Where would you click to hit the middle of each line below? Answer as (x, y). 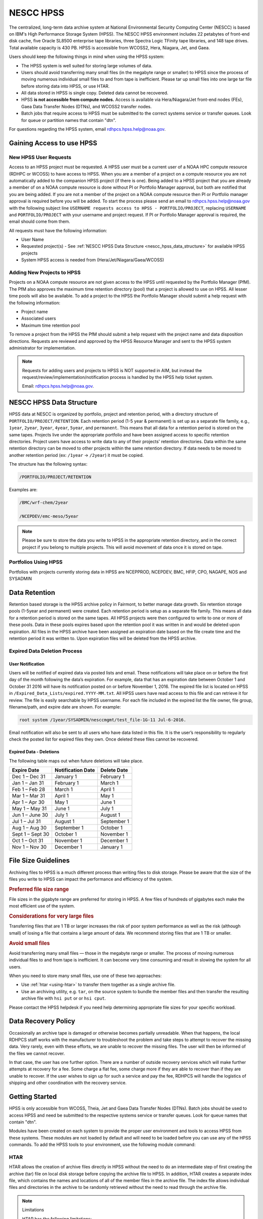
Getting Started (33, 1097)
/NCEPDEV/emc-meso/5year (49, 516)
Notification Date (75, 770)
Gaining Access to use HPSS (53, 143)
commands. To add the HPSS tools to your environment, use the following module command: (102, 1145)
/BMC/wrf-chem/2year (44, 503)
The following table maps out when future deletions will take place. (76, 761)
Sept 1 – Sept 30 (31, 834)
